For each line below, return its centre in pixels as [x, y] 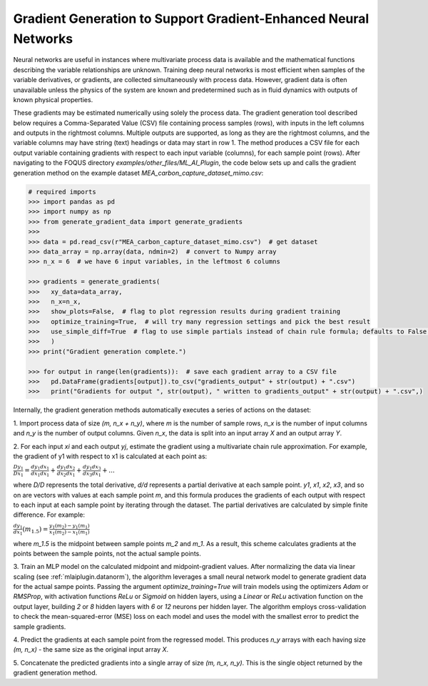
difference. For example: [49, 515]
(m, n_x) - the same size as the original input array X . [91, 650]
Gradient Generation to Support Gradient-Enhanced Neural [191, 19]
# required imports [62, 192]
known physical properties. [53, 99]
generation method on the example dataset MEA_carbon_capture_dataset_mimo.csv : [138, 173]
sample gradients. [40, 626]
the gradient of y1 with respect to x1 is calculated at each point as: [110, 456]
